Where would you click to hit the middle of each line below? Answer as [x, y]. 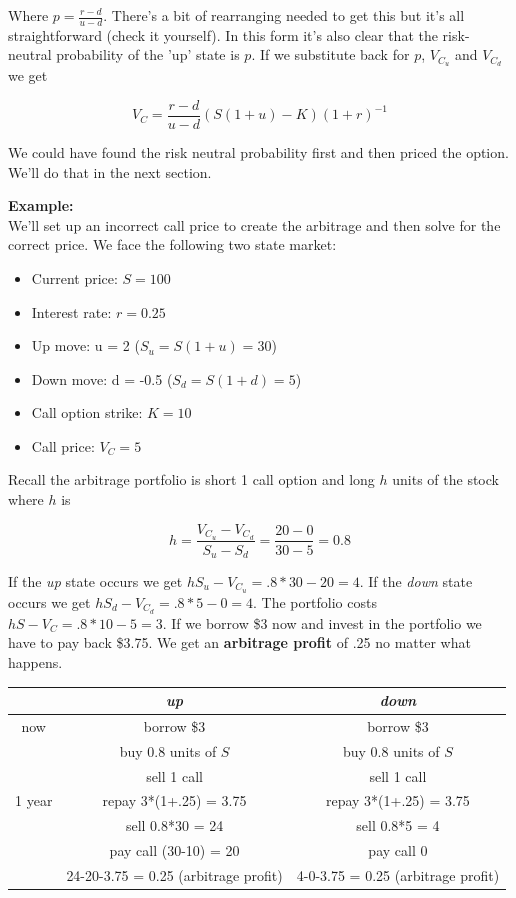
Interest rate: [71, 311]
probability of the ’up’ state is [148, 54]
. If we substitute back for [330, 54]
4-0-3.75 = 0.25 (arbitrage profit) [398, 874]
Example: [41, 205]
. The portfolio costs [315, 601]
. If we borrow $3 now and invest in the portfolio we [322, 622]
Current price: [74, 277]
